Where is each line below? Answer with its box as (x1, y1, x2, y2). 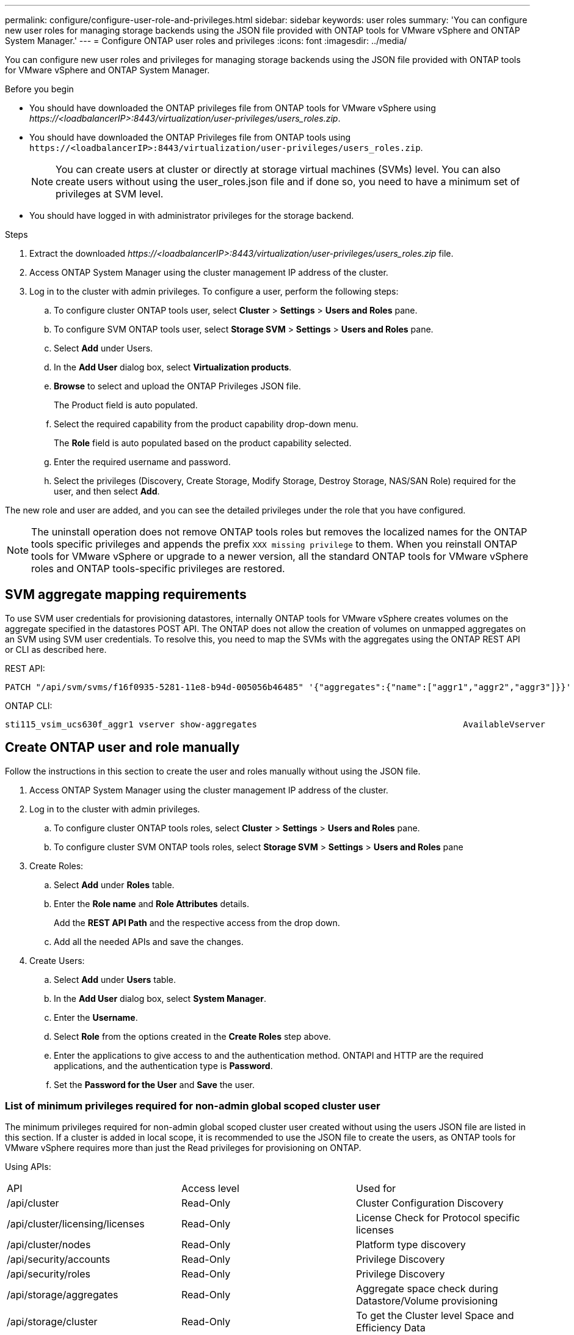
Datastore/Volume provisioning (355, 1295, 498, 1307)
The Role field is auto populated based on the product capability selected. (54, 438, 352, 448)
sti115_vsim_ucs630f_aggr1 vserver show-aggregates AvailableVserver (5, 719, 546, 729)
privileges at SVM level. (56, 188, 164, 200)
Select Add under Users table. (54, 974, 176, 985)
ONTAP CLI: (5, 700, 53, 711)
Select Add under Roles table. (54, 879, 175, 890)
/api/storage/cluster (7, 1315, 98, 1328)
